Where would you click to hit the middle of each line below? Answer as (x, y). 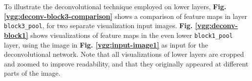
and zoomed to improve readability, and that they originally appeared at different (126, 63)
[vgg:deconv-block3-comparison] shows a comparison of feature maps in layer (126, 16)
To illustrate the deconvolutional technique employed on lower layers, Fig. (115, 6)
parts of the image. (32, 73)
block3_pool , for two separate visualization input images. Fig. (98, 25)
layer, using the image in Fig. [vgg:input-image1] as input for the (106, 44)
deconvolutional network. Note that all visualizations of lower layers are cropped (124, 54)
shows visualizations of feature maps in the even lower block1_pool (132, 35)
